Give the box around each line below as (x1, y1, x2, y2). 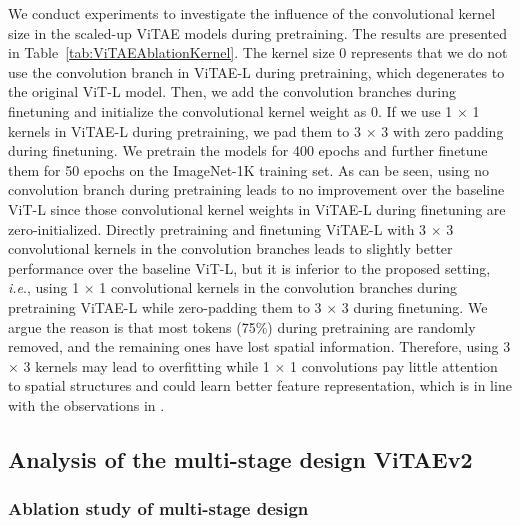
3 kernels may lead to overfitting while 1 (23, 355, 270, 376)
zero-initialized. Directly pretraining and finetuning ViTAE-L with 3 (8, 218, 427, 239)
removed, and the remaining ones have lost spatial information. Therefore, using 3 (8, 336, 511, 357)
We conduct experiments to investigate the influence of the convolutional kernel (8, 3, 496, 23)
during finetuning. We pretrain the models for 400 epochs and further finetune (8, 140, 488, 161)
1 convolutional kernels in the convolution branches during (99, 277, 458, 298)
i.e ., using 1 (8, 277, 80, 298)
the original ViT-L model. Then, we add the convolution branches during (8, 81, 457, 102)
